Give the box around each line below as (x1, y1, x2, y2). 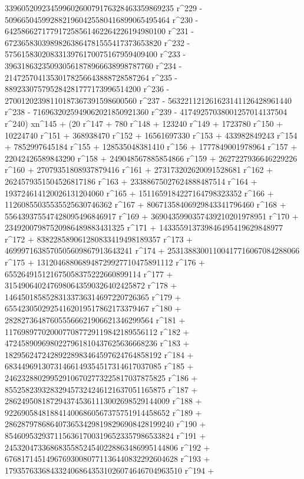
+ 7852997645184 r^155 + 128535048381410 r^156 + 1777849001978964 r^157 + (5, 140, 298, 153)
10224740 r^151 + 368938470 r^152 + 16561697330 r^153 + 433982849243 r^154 (5, 129, 298, 141)
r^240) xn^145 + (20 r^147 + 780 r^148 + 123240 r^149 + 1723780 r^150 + (5, 117, 283, 129)
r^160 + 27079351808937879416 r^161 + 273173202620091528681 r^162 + (5, 163, 273, 176)
